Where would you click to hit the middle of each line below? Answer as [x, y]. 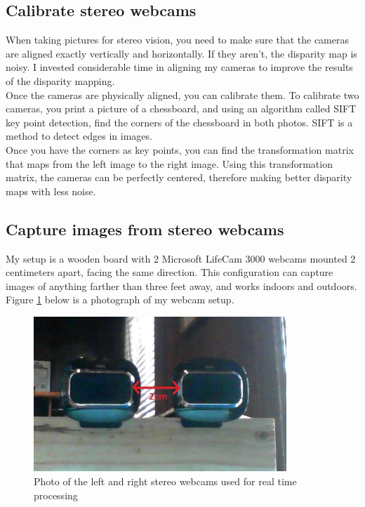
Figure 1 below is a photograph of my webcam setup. [120, 299]
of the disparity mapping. [60, 80]
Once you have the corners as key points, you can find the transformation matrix [180, 149]
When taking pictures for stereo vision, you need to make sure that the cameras [177, 40]
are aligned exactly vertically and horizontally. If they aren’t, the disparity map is [181, 53]
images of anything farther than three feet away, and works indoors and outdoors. [181, 285]
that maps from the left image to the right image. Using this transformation [169, 163]
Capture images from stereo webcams [145, 229]
